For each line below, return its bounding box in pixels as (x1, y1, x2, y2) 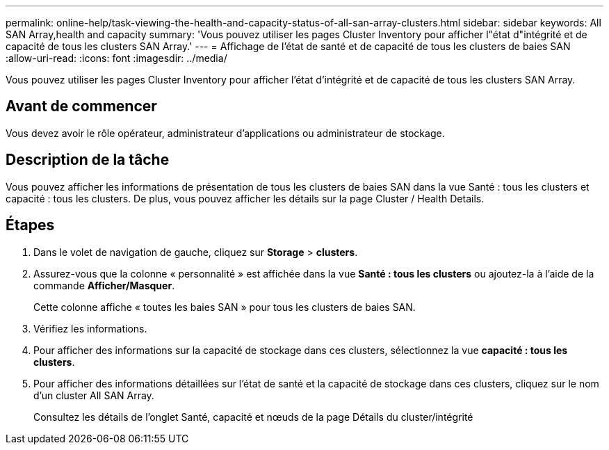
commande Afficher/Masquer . (33, 279, 175, 291)
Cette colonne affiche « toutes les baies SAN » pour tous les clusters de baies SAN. (33, 300, 416, 313)
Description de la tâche (6, 151, 170, 169)
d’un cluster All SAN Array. (33, 389, 154, 401)
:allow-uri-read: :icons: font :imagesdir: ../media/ (6, 52, 227, 64)
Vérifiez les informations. (33, 322, 147, 335)
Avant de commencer (6, 97, 157, 115)
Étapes (6, 216, 55, 234)
